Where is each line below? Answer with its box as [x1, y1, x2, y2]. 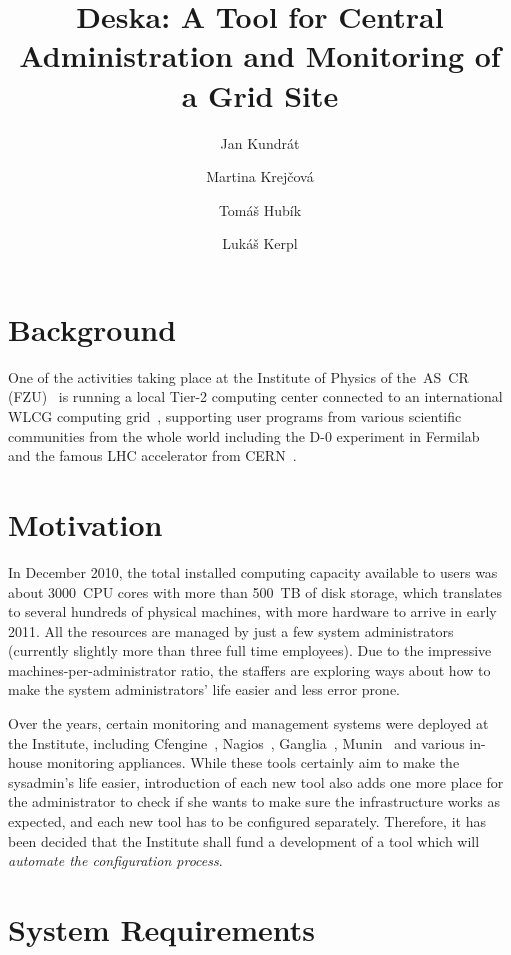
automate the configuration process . [8, 850, 223, 871]
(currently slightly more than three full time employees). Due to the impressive [8, 640, 492, 661]
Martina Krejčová [206, 166, 314, 187]
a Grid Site [181, 74, 339, 115]
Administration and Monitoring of [19, 35, 501, 76]
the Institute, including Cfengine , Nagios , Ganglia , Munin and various [8, 732, 465, 753]
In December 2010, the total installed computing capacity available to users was [8, 561, 498, 582]
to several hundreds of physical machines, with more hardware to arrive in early [8, 601, 497, 622]
